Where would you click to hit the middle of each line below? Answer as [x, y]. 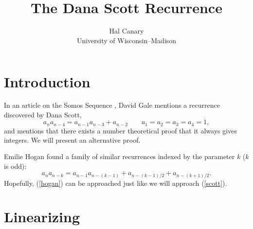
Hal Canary [126, 31]
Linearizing [42, 216]
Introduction [47, 82]
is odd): [15, 166]
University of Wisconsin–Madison [126, 40]
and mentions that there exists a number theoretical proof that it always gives [120, 130]
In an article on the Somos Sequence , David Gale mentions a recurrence [112, 105]
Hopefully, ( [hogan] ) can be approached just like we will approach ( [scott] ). [116, 183]
